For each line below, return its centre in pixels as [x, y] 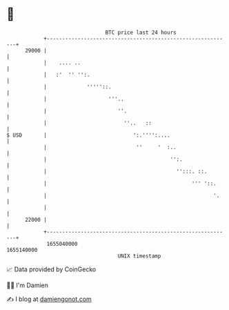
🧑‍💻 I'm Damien [28, 285]
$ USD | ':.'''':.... [88, 135]
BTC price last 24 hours [141, 32]
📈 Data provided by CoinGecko [51, 269]
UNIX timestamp [139, 256]
